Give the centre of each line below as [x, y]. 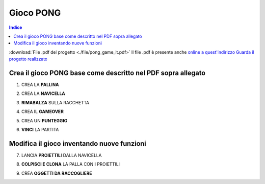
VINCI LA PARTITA [40, 129]
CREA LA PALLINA [40, 85]
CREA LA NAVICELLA [43, 93]
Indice [15, 27]
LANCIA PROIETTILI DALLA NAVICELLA [62, 155]
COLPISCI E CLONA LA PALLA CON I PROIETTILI [71, 164]
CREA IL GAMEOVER [42, 112]
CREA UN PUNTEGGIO [44, 120]
